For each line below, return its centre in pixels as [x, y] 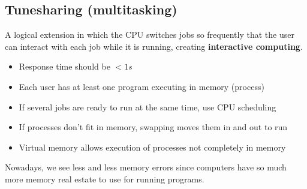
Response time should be [64, 66]
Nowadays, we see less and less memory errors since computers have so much [146, 167]
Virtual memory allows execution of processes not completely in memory [152, 147]
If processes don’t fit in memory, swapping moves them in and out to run [153, 127]
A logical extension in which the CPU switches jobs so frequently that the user [150, 34]
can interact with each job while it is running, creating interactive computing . [154, 46]
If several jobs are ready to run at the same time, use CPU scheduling [148, 106]
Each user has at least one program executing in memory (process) [142, 86]
